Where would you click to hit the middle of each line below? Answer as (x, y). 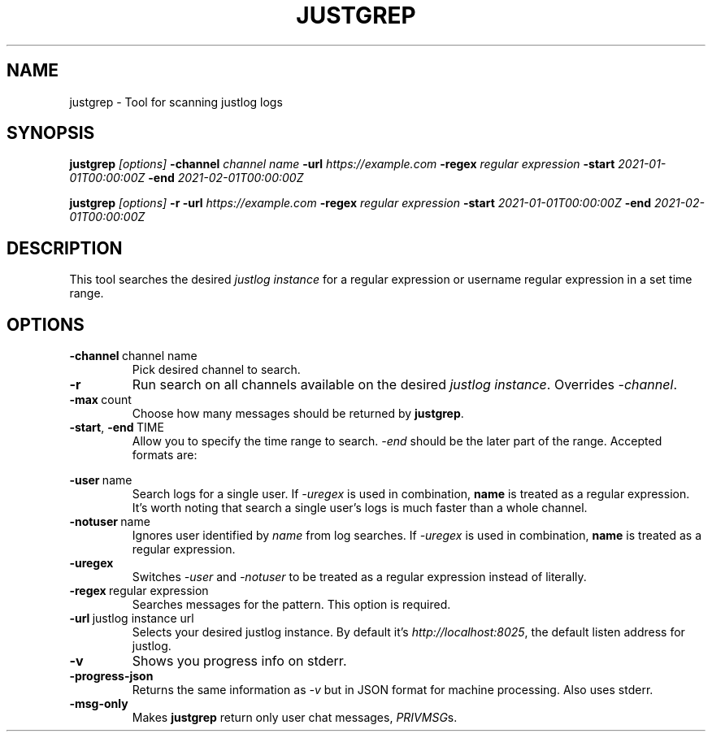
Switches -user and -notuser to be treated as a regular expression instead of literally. (359, 577)
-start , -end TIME (117, 428)
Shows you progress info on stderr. (239, 661)
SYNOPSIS (51, 133)
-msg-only (99, 704)
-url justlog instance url (132, 619)
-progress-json (111, 676)
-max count (100, 400)
